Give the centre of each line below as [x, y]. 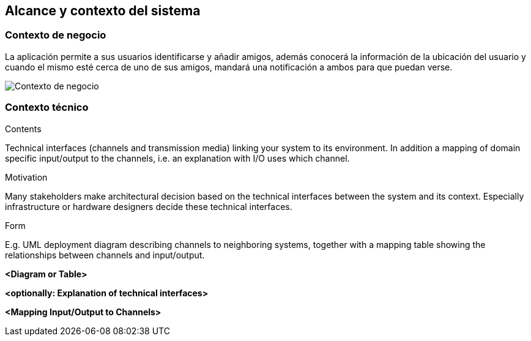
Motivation [26, 177]
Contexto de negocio [56, 35]
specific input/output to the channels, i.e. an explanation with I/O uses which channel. [177, 158]
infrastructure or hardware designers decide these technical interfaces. [149, 206]
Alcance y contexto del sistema [103, 11]
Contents [23, 129]
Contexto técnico [47, 107]
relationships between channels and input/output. [105, 255]
